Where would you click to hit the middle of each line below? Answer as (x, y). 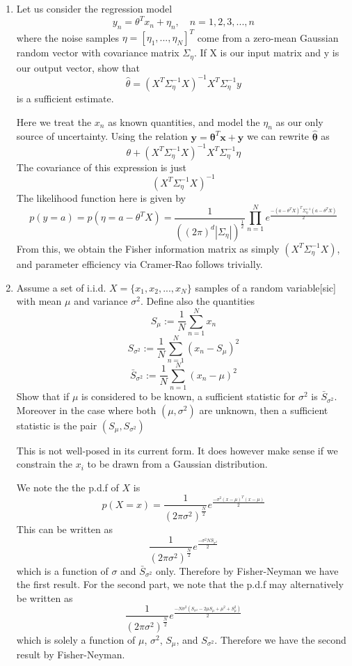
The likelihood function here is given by (101, 197)
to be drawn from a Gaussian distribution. (177, 464)
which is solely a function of (76, 639)
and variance (101, 301)
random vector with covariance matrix (98, 53)
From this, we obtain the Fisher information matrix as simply (148, 248)
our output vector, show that (78, 67)
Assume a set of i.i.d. (61, 287)
